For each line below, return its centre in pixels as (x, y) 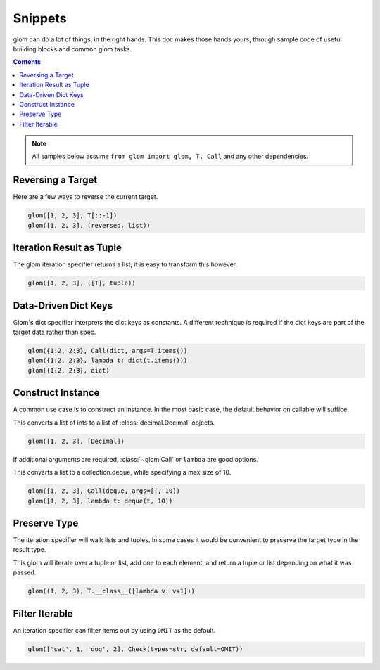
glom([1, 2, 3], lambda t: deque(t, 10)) (100, 501)
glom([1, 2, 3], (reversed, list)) (89, 225)
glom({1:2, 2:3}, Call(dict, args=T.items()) (108, 351)
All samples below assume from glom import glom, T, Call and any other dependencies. (170, 156)
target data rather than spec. (55, 332)
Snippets (40, 18)
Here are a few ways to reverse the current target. (85, 197)
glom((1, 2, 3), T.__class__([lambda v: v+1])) (111, 591)
